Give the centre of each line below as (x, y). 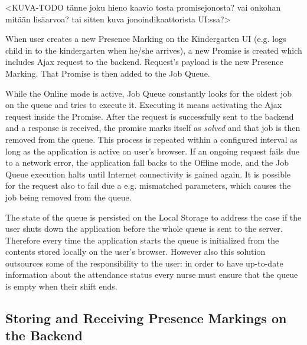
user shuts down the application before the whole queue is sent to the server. (144, 229)
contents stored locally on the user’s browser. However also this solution (135, 252)
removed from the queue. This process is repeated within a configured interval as (151, 139)
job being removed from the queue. (68, 197)
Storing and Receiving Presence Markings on (146, 318)
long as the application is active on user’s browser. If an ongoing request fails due (153, 151)
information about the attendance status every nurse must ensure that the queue (152, 275)
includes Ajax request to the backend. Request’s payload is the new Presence (144, 62)
